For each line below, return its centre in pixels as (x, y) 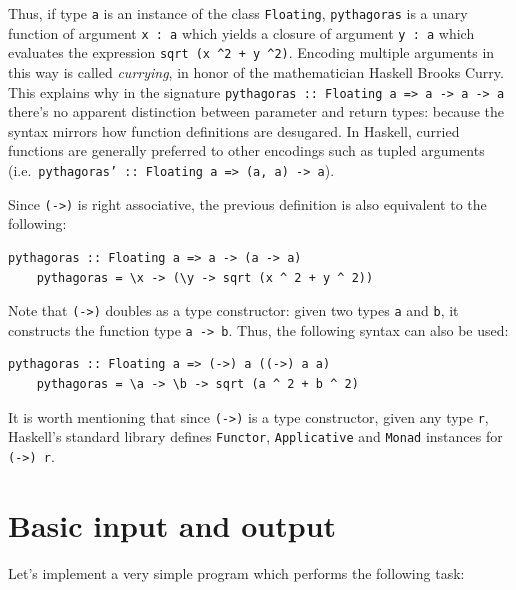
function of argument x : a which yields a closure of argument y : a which (241, 32)
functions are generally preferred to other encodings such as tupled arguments (246, 150)
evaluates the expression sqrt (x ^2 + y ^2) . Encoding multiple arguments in (251, 52)
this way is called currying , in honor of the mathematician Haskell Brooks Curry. (256, 71)
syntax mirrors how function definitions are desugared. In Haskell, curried (234, 130)
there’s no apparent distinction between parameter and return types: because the (256, 111)
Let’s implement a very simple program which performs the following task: (236, 572)
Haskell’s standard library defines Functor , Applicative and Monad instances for (255, 436)
